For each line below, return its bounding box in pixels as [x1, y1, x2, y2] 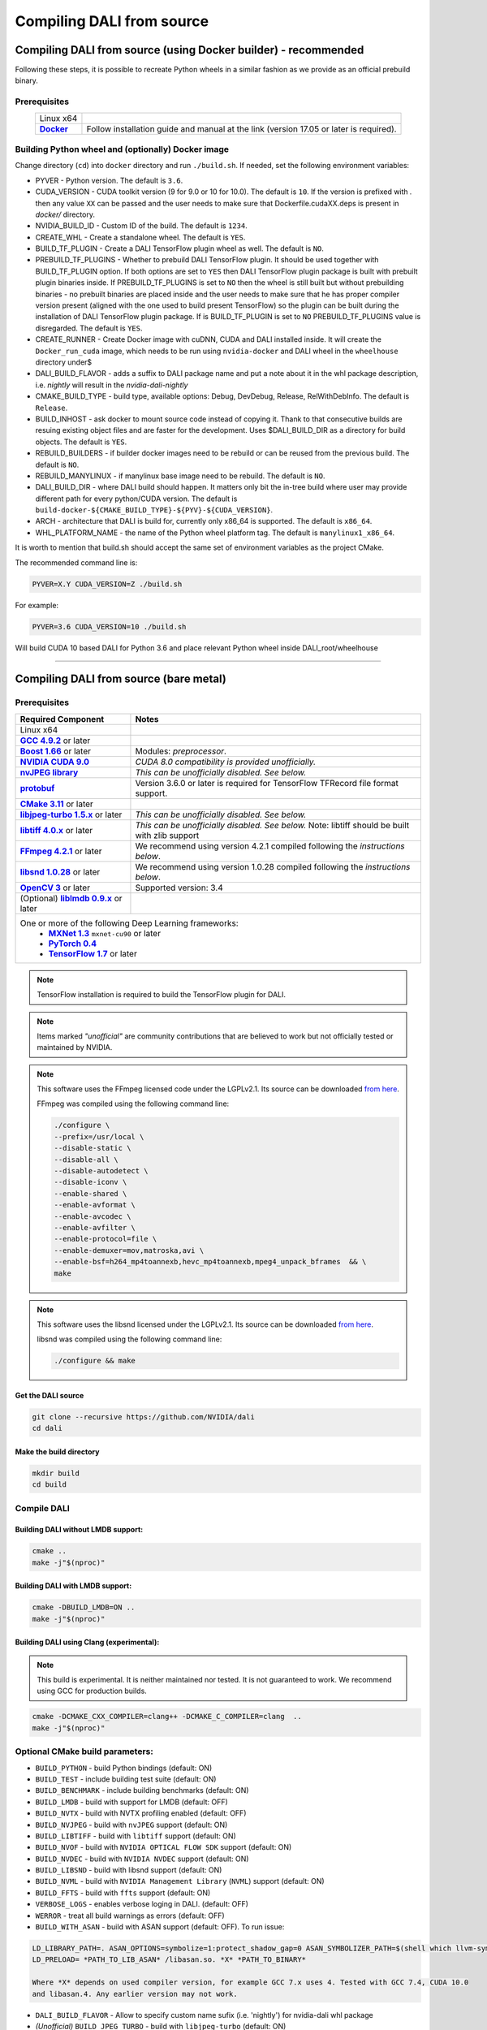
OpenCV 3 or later [19, 882, 91, 893]
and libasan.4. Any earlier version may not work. [32, 1989, 239, 1998]
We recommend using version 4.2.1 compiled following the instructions [135, 840, 405, 852]
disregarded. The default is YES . [35, 323, 143, 333]
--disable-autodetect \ [54, 1166, 149, 1175]
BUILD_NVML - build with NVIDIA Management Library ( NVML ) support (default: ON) [35, 1877, 325, 1886]
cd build [32, 1480, 67, 1489]
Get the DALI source [15, 1390, 84, 1400]
